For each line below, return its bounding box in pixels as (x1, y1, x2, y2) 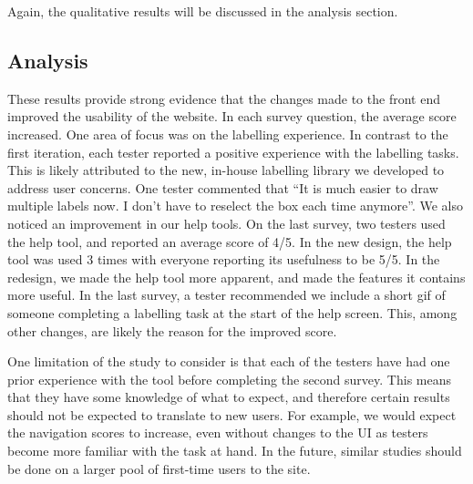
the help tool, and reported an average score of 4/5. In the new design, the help (7, 232, 452, 251)
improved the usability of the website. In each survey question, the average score (7, 107, 457, 126)
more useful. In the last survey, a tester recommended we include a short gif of (7, 285, 446, 304)
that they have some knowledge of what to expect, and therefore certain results (7, 387, 450, 407)
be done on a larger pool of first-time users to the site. (7, 458, 311, 478)
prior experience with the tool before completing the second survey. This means (7, 369, 451, 388)
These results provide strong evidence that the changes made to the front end (7, 88, 440, 108)
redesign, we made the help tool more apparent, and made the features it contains (7, 267, 466, 286)
